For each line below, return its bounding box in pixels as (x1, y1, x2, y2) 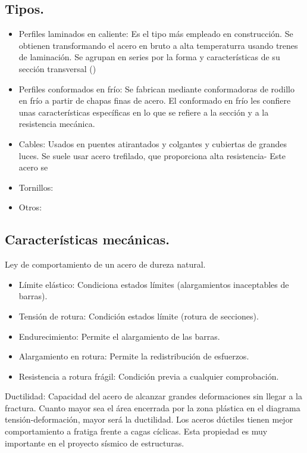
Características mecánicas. (5, 230, 170, 249)
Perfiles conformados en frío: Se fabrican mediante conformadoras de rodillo (18, 82, 295, 95)
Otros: (18, 201, 42, 213)
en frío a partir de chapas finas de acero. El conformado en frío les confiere (18, 94, 291, 107)
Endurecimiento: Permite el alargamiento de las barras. (18, 330, 220, 342)
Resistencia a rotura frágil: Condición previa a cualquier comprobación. (18, 370, 279, 382)
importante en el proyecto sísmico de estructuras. (5, 436, 184, 449)
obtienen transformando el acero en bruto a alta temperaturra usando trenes (18, 39, 298, 51)
